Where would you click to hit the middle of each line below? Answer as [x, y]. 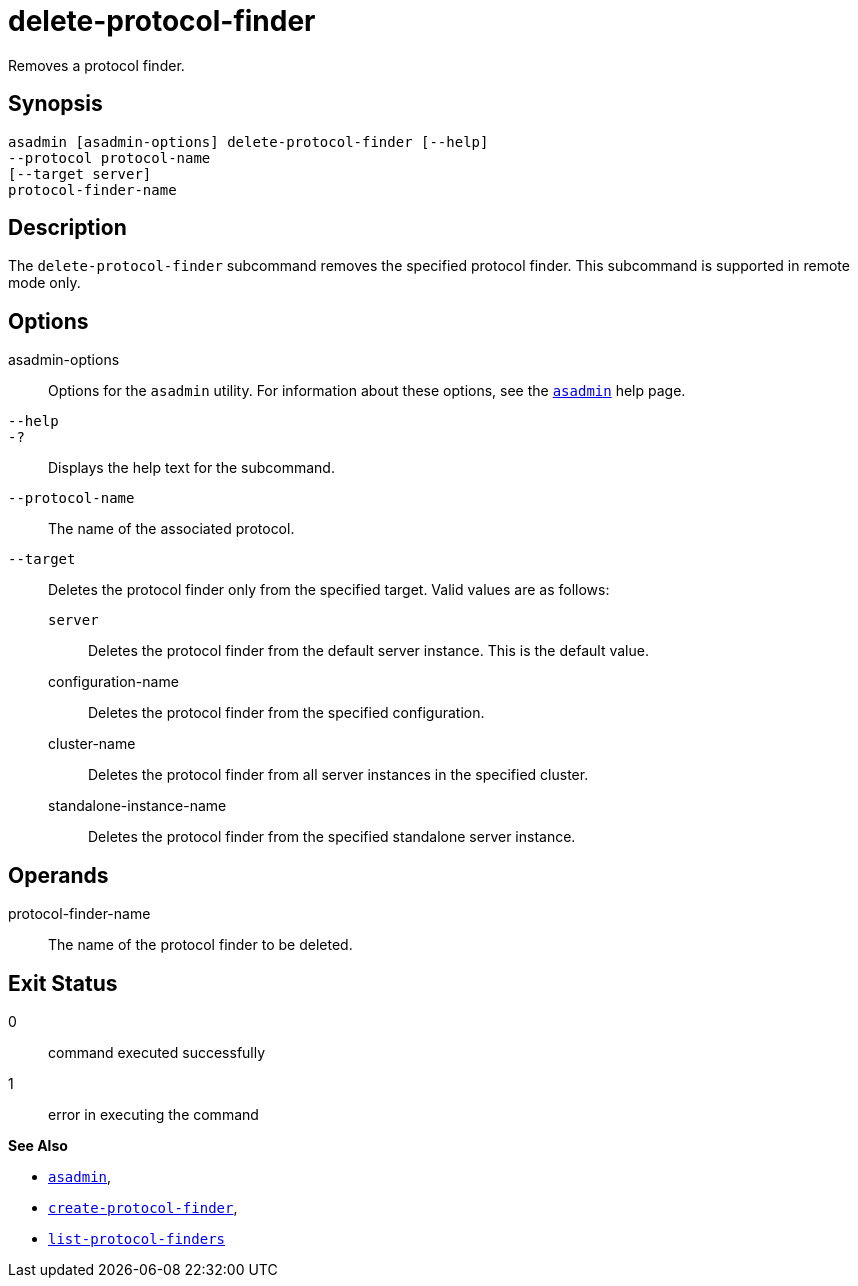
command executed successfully [157, 1052]
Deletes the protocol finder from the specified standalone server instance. [332, 837]
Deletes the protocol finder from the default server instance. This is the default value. [368, 651]
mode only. [44, 283]
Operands [58, 875]
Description [67, 228]
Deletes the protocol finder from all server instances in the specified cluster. [338, 775]
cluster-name [92, 744]
